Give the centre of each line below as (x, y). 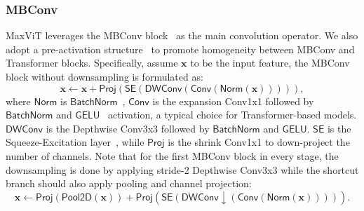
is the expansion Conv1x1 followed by (233, 101)
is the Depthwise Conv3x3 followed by (128, 128)
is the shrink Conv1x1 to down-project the (259, 142)
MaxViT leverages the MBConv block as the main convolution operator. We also (182, 35)
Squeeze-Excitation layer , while (75, 142)
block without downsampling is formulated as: (105, 76)
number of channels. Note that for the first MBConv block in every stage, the (172, 155)
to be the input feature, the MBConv (270, 63)
